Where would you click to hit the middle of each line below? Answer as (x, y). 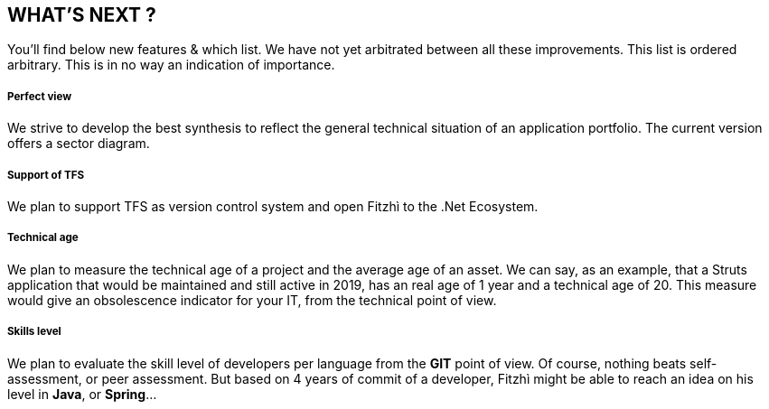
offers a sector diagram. (79, 144)
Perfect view (40, 96)
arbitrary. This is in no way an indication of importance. (171, 65)
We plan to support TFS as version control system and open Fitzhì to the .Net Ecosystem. (273, 206)
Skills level (34, 332)
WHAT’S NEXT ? (82, 15)
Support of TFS (46, 175)
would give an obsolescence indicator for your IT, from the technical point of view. (252, 300)
